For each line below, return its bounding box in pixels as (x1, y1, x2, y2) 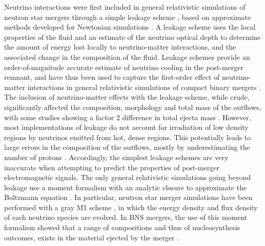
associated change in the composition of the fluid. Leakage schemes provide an (4, 51, 250, 62)
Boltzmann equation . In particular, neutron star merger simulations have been (4, 192, 253, 203)
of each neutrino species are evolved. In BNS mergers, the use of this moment (4, 212, 248, 222)
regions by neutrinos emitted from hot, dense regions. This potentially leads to (4, 131, 251, 142)
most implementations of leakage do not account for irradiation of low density (4, 122, 249, 132)
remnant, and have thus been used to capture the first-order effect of (4, 72, 220, 82)
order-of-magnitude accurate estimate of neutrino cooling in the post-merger (4, 61, 244, 72)
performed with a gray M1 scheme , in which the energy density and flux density (4, 202, 258, 212)
